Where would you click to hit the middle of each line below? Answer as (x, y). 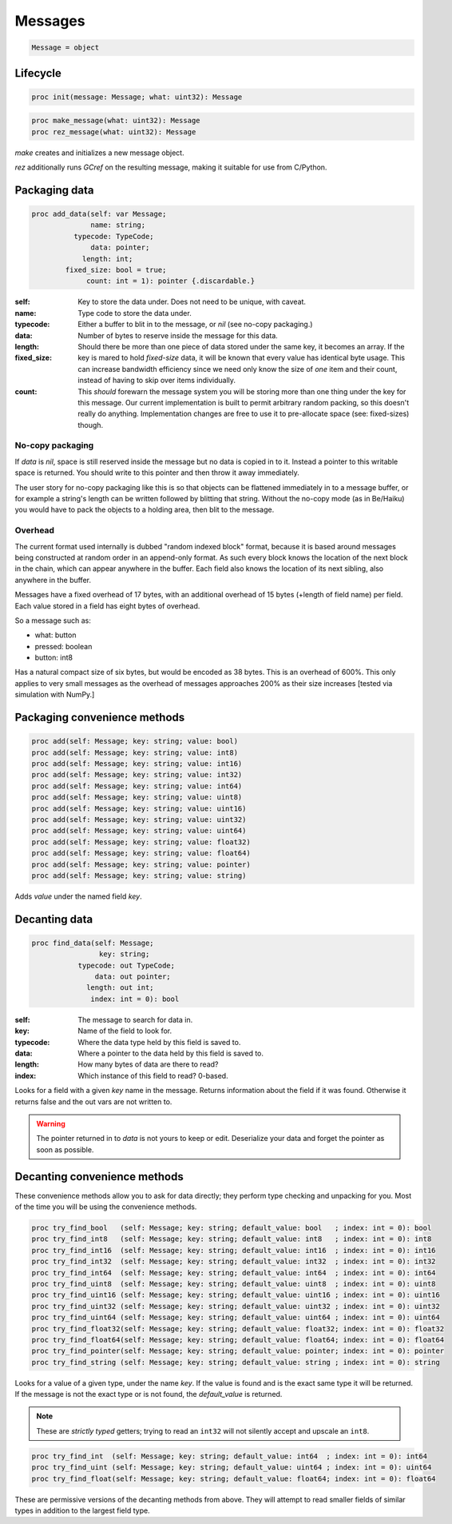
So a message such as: (53, 620)
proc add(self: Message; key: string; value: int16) (137, 764)
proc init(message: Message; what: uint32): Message (137, 97)
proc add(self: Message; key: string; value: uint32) (139, 819)
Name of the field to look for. (125, 1031)
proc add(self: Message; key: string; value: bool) (135, 741)
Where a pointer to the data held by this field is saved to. (170, 1053)
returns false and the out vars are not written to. (93, 1101)
